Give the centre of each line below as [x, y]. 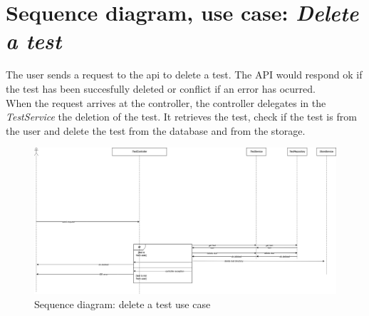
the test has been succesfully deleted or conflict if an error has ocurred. [161, 88]
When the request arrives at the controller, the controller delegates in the [166, 102]
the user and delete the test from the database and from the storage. [156, 130]
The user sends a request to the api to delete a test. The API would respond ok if [184, 75]
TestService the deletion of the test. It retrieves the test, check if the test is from [181, 117]
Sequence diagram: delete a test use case [123, 304]
